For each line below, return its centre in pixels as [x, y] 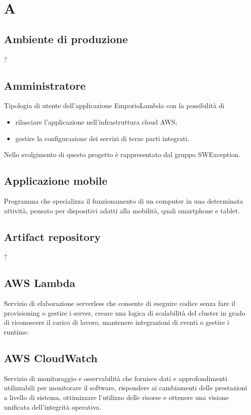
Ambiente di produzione [66, 39]
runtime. [17, 331]
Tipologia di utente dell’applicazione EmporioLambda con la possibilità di [114, 105]
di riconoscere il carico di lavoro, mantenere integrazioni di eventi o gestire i [117, 322]
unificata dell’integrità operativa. [53, 407]
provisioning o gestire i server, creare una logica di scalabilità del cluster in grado [125, 312]
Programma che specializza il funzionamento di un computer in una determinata [124, 200]
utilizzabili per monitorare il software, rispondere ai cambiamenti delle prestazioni [126, 388]
